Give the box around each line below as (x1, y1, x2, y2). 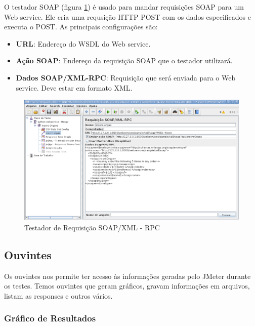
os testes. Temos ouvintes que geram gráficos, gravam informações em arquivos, (4, 280, 250, 291)
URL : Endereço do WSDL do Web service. (16, 38, 151, 49)
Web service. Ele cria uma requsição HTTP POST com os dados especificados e (4, 11, 251, 22)
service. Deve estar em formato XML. (16, 82, 133, 93)
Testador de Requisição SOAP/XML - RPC (24, 222, 160, 232)
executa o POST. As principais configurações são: (4, 21, 158, 32)
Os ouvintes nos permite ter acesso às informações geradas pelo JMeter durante (4, 270, 251, 281)
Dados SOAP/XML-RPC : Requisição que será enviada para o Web (16, 72, 236, 83)
